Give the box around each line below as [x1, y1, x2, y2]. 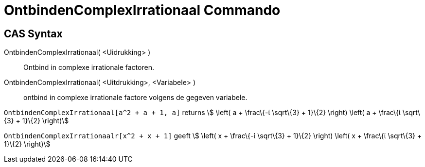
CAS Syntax [4, 27, 63, 40]
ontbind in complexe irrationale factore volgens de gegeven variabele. [23, 93, 248, 102]
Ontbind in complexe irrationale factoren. [23, 63, 154, 72]
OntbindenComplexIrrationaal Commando [4, 2, 281, 18]
